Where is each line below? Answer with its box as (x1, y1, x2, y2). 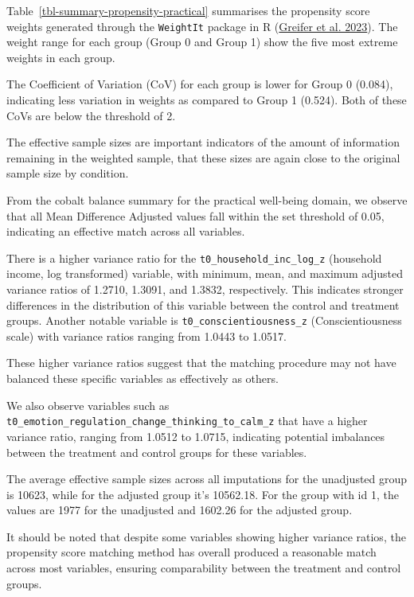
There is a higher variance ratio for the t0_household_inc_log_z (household (6, 249, 382, 266)
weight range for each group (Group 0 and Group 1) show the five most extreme (6, 33, 398, 50)
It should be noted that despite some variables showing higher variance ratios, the (6, 528, 406, 544)
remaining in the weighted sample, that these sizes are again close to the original (6, 149, 400, 166)
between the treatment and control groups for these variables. (6, 443, 307, 460)
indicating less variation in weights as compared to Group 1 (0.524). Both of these (6, 92, 407, 108)
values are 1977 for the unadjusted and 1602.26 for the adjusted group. (6, 501, 353, 518)
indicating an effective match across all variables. (6, 223, 245, 240)
